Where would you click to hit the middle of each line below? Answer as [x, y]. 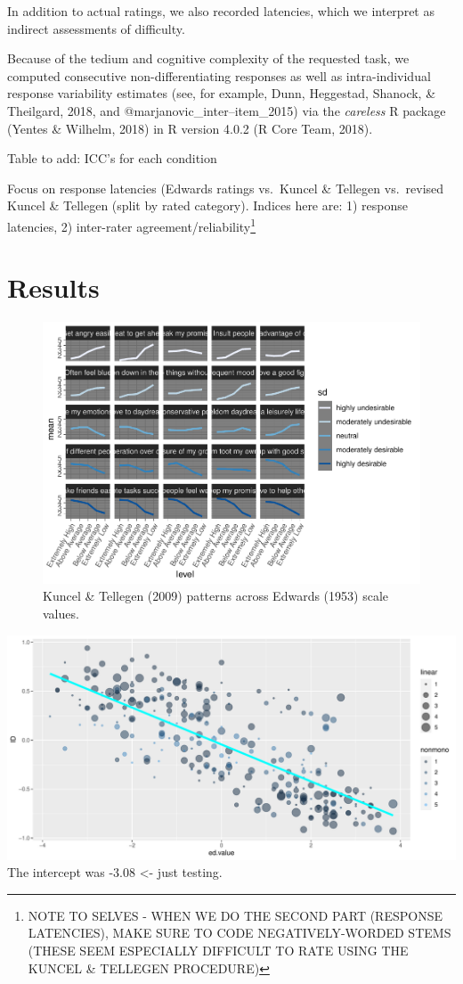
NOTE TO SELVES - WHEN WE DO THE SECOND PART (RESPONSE [235, 915]
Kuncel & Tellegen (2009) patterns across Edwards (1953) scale [215, 596]
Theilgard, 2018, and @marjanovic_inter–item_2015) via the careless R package [227, 110]
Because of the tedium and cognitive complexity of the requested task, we [208, 58]
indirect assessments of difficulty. [96, 28]
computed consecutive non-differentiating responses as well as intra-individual [219, 75]
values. [61, 614]
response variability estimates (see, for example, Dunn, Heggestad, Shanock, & [222, 93]
